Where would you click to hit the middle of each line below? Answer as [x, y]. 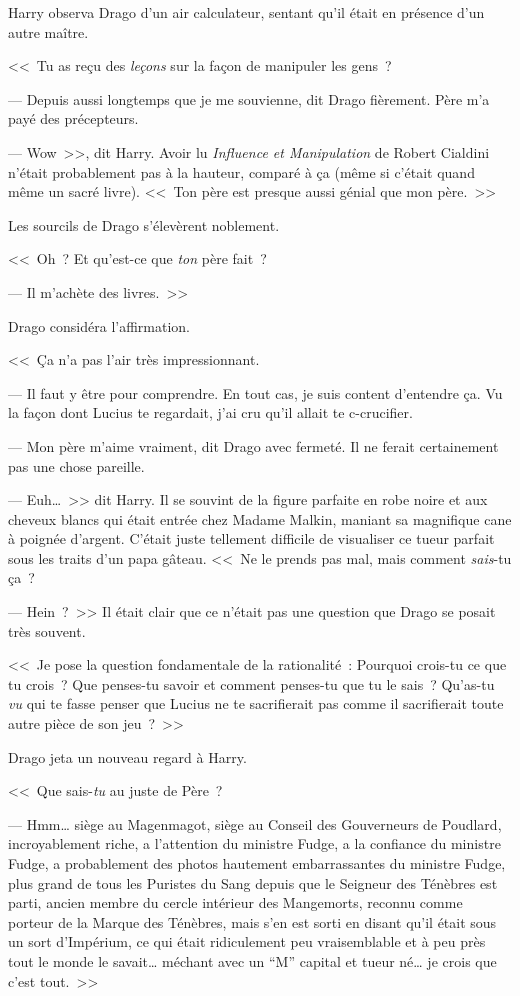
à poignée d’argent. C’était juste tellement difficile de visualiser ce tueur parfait [251, 538]
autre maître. [48, 31]
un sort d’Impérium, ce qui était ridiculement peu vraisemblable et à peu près [247, 941]
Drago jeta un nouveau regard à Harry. [127, 756]
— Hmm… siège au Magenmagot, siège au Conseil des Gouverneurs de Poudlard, [255, 823]
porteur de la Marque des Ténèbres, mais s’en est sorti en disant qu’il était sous [252, 921]
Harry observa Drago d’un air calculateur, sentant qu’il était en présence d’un [246, 12]
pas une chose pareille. [76, 465]
